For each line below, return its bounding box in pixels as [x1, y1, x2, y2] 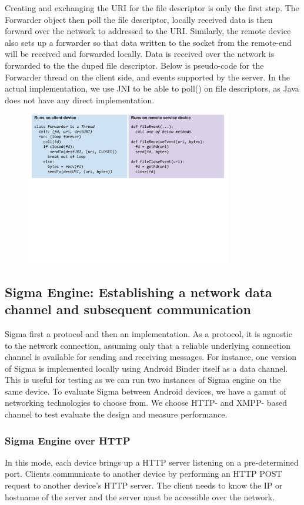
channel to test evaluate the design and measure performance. [5, 408, 228, 420]
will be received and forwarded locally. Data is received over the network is [5, 48, 275, 60]
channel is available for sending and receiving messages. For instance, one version [5, 351, 296, 363]
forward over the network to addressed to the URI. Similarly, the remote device [5, 25, 291, 37]
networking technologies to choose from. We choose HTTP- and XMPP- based [5, 396, 288, 409]
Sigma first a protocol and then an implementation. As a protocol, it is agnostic [5, 327, 292, 339]
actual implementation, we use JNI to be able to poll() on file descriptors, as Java [5, 82, 299, 95]
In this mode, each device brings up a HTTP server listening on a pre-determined [5, 456, 299, 468]
